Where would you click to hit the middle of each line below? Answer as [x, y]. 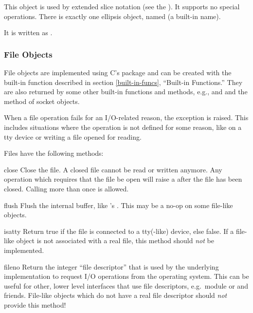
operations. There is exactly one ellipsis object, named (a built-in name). [112, 16]
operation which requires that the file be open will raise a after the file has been [123, 179]
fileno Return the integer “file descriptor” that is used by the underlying [111, 266]
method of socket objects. [42, 101]
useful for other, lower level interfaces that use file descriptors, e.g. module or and [126, 285]
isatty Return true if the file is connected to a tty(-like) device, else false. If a [119, 231]
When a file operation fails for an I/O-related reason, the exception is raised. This [126, 117]
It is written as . [28, 32]
